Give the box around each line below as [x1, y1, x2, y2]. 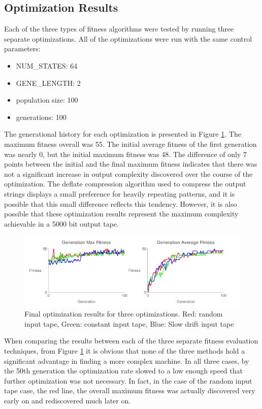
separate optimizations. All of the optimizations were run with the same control [4, 33, 252, 44]
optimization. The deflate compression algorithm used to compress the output [4, 178, 246, 189]
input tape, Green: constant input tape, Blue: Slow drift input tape [24, 318, 234, 329]
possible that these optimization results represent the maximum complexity [4, 208, 239, 219]
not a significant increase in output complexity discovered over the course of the [4, 168, 253, 179]
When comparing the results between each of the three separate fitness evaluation [4, 335, 258, 346]
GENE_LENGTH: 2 [16, 77, 81, 88]
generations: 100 [16, 111, 67, 122]
